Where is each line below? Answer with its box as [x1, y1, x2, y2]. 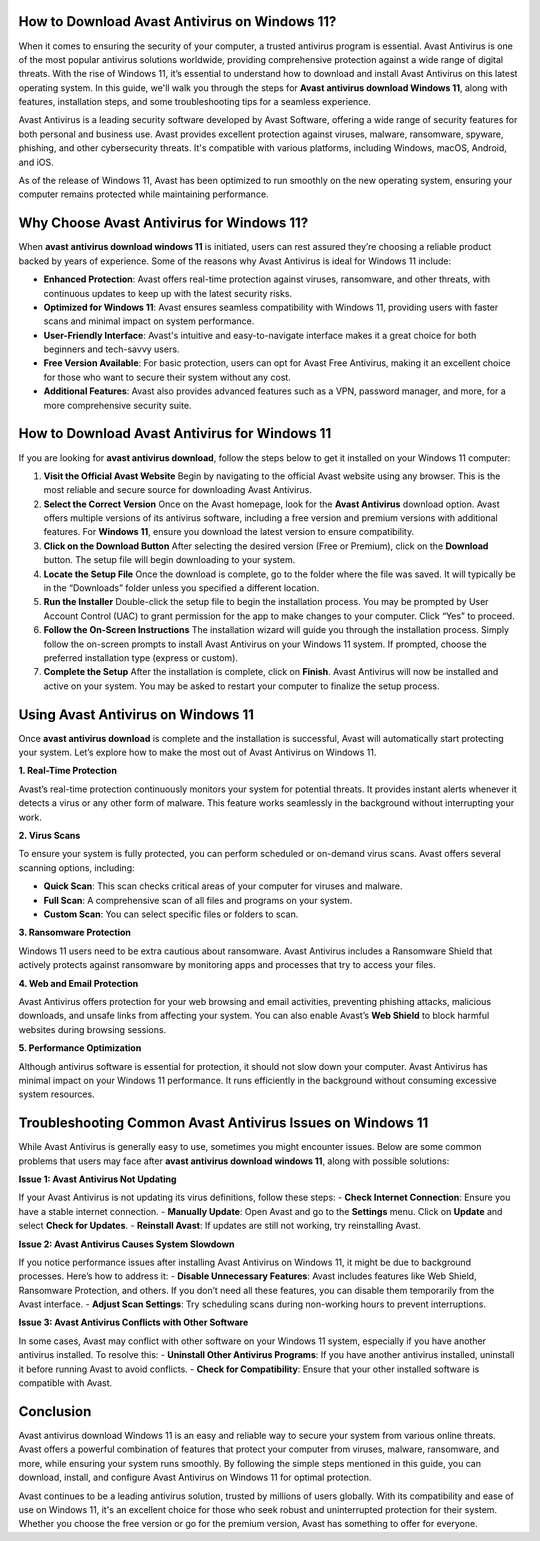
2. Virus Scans [18, 830, 81, 842]
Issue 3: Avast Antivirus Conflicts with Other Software [18, 1316, 249, 1329]
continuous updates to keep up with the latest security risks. [43, 287, 293, 299]
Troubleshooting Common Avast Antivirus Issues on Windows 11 [18, 1115, 429, 1132]
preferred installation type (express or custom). [43, 652, 239, 664]
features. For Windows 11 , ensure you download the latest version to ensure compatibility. [43, 526, 415, 538]
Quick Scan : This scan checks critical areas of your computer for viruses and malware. [43, 880, 404, 892]
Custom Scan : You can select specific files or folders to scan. [43, 908, 299, 920]
